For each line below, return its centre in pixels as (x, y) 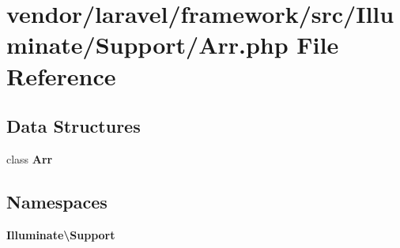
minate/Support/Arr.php (147, 45)
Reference (61, 75)
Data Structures (74, 126)
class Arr (30, 158)
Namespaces (57, 201)
